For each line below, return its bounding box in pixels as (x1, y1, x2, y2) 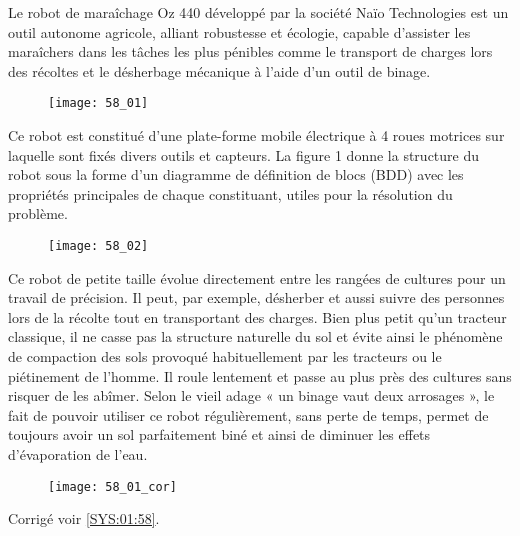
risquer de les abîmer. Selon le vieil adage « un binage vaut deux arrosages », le (8, 385, 495, 406)
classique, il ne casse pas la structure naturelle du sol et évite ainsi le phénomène (8, 326, 503, 347)
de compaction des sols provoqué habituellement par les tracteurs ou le (8, 346, 442, 367)
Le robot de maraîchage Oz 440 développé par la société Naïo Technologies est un (8, 2, 509, 22)
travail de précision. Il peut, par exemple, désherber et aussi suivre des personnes (8, 287, 505, 308)
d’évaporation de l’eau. (8, 444, 148, 464)
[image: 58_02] (48, 239, 149, 253)
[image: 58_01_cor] (48, 479, 177, 494)
